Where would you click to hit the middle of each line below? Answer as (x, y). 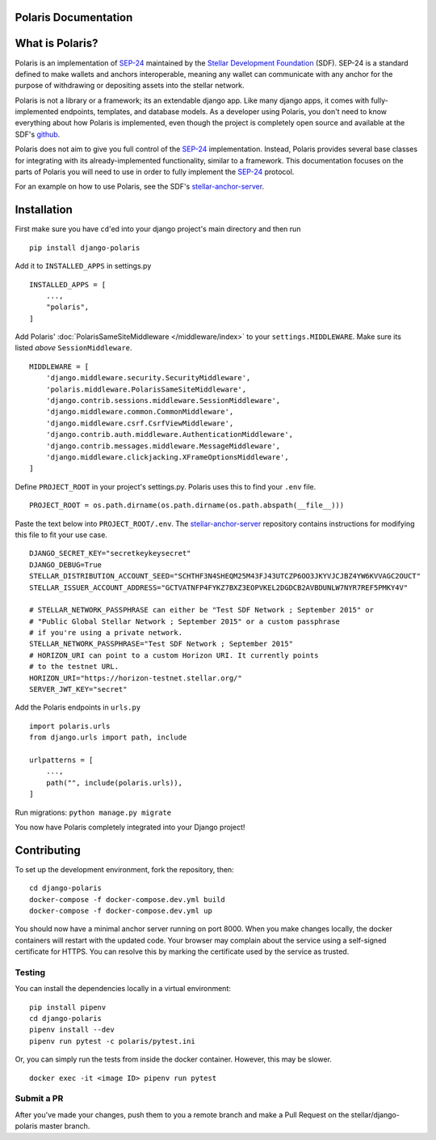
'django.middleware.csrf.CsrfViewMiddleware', (140, 423)
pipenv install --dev (72, 1030)
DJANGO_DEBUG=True (66, 565)
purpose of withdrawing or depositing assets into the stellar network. (130, 86)
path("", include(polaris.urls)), (114, 782)
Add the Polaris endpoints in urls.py (78, 707)
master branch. (65, 1126)
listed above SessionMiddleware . (73, 348)
